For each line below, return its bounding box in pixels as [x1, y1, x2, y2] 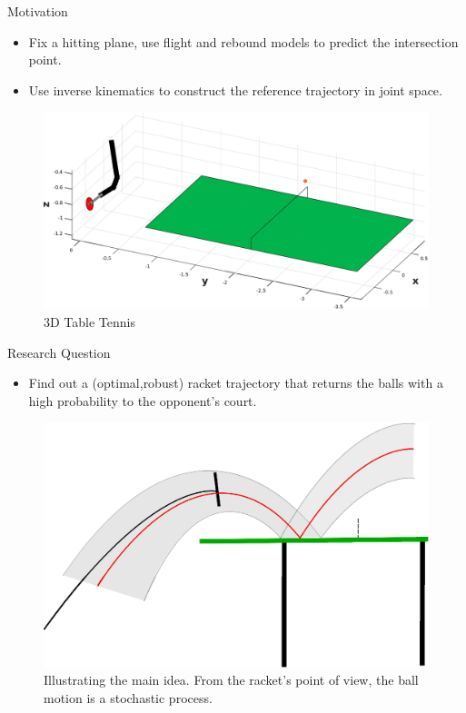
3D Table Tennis [44, 312, 135, 331]
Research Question [7, 342, 111, 361]
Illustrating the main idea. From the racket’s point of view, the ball [44, 670, 419, 689]
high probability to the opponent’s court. [28, 391, 257, 410]
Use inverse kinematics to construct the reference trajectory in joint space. [28, 80, 442, 99]
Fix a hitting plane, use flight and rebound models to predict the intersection [28, 32, 459, 51]
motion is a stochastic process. [44, 688, 213, 708]
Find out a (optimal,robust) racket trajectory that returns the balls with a [28, 373, 443, 392]
